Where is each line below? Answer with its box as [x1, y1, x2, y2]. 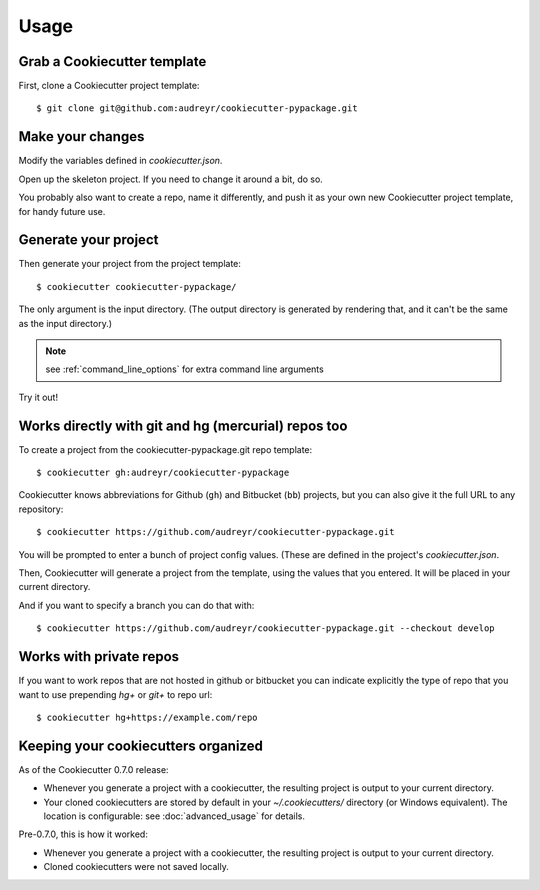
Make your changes [18, 128, 145, 145]
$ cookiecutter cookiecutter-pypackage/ [36, 281, 237, 292]
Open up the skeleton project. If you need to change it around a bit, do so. [18, 173, 324, 185]
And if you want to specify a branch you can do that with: [18, 599, 255, 611]
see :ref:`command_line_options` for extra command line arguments [45, 363, 324, 375]
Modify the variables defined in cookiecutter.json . [18, 155, 223, 167]
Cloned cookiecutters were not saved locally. [43, 861, 229, 873]
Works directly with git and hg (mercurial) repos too [18, 417, 348, 434]
